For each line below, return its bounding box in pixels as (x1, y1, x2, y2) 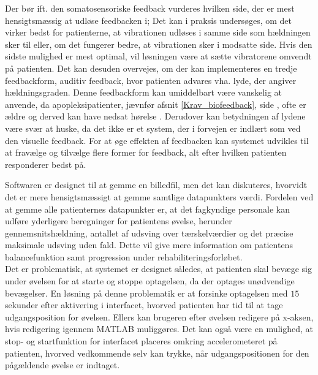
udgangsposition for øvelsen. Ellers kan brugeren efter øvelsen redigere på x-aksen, (5, 310, 314, 323)
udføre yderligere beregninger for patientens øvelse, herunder (5, 214, 232, 227)
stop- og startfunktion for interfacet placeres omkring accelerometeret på (5, 335, 278, 347)
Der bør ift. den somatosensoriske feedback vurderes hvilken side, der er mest (5, 2, 295, 14)
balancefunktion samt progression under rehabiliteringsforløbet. (5, 250, 243, 263)
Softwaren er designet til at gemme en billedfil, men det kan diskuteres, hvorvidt (5, 178, 308, 191)
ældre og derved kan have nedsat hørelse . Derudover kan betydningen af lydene (5, 110, 306, 123)
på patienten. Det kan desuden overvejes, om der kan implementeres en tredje (5, 61, 297, 74)
